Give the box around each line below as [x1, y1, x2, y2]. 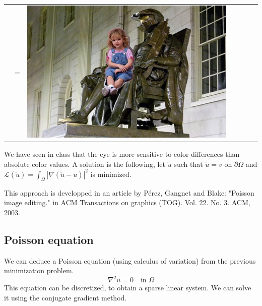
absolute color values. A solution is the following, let [4, 158, 166, 169]
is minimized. [90, 168, 132, 179]
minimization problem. [4, 265, 74, 276]
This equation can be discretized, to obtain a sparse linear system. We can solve [4, 282, 251, 293]
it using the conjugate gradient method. [4, 292, 127, 302]
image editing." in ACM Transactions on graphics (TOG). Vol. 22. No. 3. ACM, [4, 197, 250, 208]
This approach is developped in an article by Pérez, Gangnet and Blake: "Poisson [4, 187, 254, 198]
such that [174, 158, 203, 169]
